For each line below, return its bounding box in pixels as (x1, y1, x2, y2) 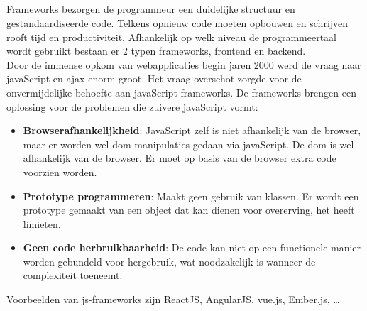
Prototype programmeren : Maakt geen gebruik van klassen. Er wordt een (23, 188, 359, 203)
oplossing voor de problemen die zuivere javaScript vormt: (6, 99, 258, 114)
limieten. (23, 216, 61, 231)
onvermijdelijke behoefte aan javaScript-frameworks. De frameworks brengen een (6, 84, 356, 99)
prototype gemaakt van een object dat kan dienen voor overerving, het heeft (23, 202, 355, 217)
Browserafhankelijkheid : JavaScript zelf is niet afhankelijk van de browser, (23, 123, 361, 138)
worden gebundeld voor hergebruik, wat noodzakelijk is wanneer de (23, 253, 316, 268)
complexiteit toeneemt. (23, 268, 123, 283)
